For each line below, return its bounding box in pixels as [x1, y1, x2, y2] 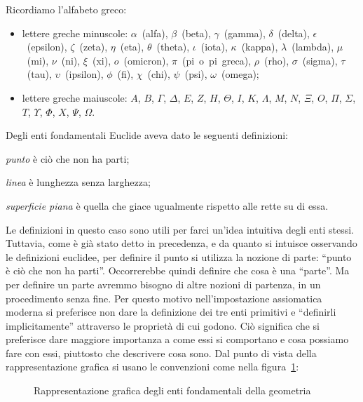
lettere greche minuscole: [22, 25, 128, 40]
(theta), [156, 39, 190, 54]
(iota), [200, 39, 228, 54]
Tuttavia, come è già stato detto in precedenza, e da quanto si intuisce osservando [6, 236, 357, 250]
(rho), [263, 53, 289, 67]
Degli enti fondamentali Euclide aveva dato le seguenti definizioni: [6, 128, 288, 142]
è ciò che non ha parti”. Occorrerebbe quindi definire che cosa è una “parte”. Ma [6, 263, 350, 278]
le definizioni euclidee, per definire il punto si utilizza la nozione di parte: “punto [6, 249, 352, 264]
